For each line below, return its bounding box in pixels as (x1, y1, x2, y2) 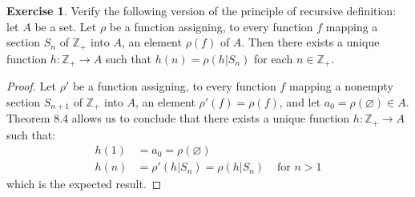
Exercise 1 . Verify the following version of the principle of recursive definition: (6, 2, 397, 18)
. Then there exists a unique (241, 34, 380, 50)
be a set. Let (34, 18, 97, 34)
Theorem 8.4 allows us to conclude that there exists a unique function (6, 110, 350, 127)
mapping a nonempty (288, 78, 393, 94)
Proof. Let (6, 78, 56, 94)
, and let (279, 93, 321, 110)
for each (253, 50, 293, 66)
